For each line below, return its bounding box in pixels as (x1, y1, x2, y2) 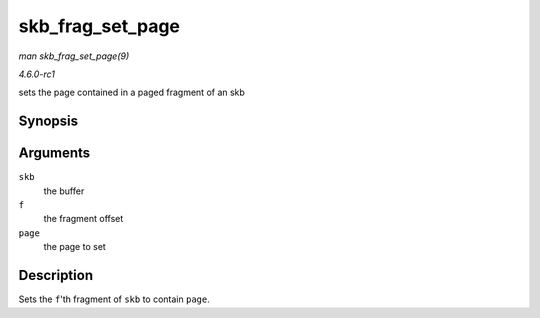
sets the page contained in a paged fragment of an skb (18, 86, 245, 99)
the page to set (43, 241, 107, 253)
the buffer (43, 185, 85, 197)
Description (18, 267, 94, 284)
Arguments (18, 145, 91, 162)
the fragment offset (43, 213, 124, 225)
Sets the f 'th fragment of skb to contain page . (18, 293, 210, 305)
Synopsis (18, 113, 79, 130)
